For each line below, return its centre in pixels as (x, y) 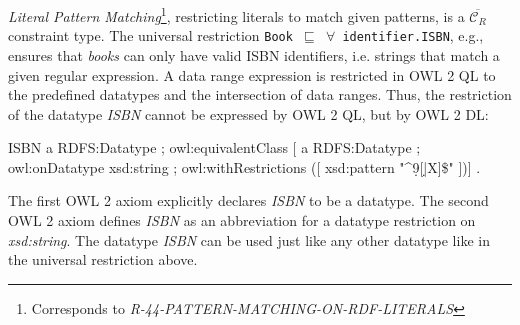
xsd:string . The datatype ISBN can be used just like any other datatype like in (249, 239)
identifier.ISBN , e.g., (413, 35)
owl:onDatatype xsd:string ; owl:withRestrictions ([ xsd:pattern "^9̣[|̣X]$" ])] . (244, 166)
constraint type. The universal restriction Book (150, 35)
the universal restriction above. (103, 259)
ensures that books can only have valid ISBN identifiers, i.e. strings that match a (254, 54)
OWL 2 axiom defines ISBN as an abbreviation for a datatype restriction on (242, 220)
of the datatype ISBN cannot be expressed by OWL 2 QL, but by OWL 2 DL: (248, 113)
